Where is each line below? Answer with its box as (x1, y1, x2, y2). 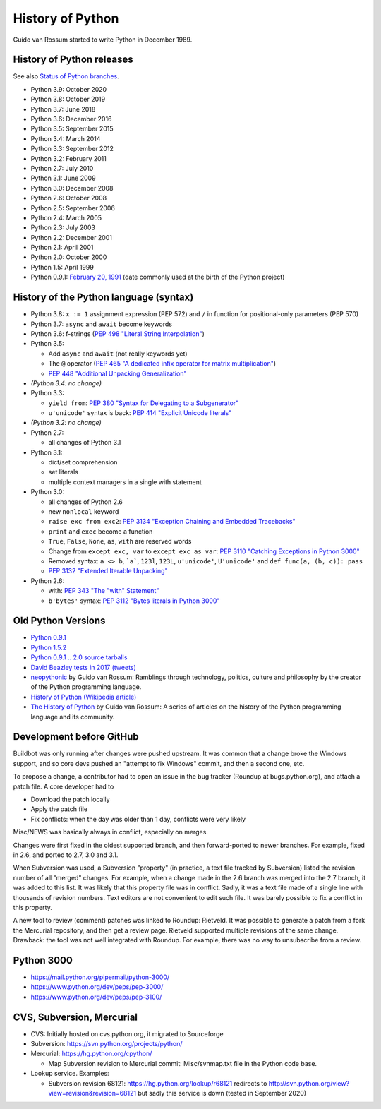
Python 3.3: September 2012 (30, 145, 114, 153)
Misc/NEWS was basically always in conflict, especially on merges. (13, 828, 208, 837)
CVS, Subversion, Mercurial (13, 1011, 138, 1023)
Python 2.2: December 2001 (30, 233, 113, 241)
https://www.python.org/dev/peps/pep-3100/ (30, 993, 162, 1001)
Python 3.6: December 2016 (30, 115, 112, 124)
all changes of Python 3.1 (48, 438, 121, 447)
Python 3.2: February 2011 (30, 154, 107, 162)
